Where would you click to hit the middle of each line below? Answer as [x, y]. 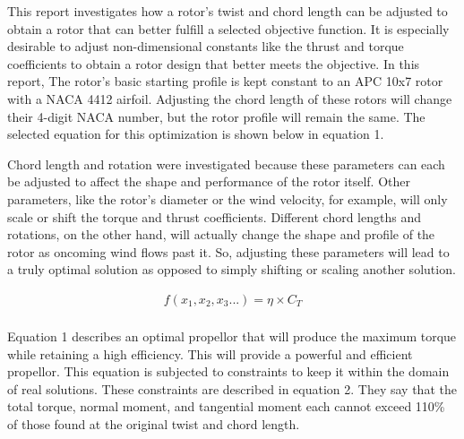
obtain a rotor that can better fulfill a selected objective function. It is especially [228, 28]
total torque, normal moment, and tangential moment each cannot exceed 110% [226, 406]
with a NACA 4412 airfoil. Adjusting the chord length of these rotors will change [230, 98]
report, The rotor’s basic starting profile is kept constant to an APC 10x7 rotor [225, 81]
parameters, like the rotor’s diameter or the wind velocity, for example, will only [228, 198]
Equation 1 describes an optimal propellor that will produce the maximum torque [232, 336]
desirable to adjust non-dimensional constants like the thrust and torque [206, 46]
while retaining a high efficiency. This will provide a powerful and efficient [210, 353]
